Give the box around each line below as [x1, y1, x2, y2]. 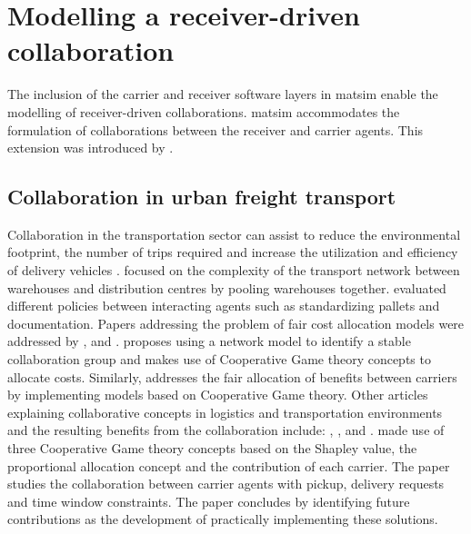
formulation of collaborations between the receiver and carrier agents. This [7, 120, 424, 139]
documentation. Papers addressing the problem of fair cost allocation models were [7, 313, 465, 332]
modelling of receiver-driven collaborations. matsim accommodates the [7, 102, 400, 121]
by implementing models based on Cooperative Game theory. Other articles [7, 385, 428, 404]
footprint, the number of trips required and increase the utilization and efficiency [7, 242, 458, 262]
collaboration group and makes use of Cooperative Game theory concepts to [7, 350, 431, 369]
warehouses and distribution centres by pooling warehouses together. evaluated [7, 278, 446, 297]
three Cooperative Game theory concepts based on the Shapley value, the [7, 439, 417, 458]
